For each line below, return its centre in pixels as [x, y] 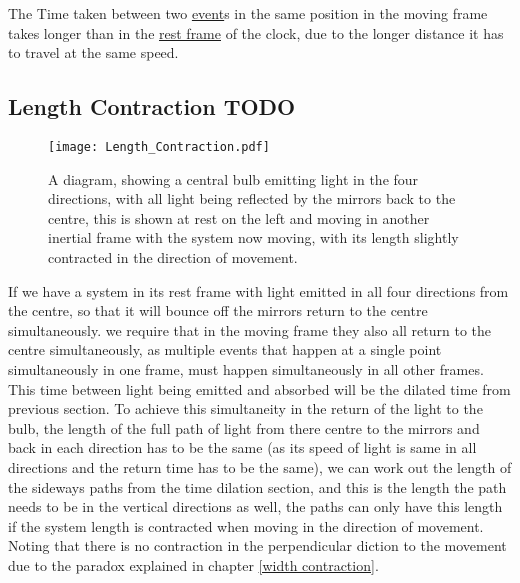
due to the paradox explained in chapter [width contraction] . [193, 564]
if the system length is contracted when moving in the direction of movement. [246, 525]
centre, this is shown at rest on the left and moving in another [239, 217]
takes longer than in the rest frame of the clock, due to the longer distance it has [256, 32]
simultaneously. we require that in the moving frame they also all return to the [250, 329]
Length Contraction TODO [152, 106]
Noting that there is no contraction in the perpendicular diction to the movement [257, 545]
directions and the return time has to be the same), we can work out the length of [260, 466]
